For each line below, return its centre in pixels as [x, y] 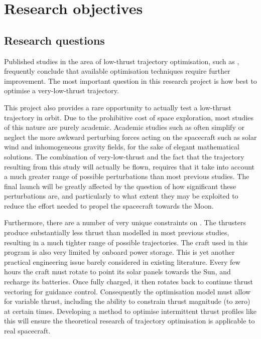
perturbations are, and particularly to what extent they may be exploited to [121, 196]
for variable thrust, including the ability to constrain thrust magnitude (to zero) [127, 301]
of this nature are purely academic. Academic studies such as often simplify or [124, 127]
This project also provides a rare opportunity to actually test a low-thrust [118, 107]
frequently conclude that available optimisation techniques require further [117, 71]
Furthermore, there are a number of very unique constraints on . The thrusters [125, 222]
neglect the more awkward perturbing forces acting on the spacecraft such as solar [130, 137]
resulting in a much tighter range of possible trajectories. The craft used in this [126, 242]
